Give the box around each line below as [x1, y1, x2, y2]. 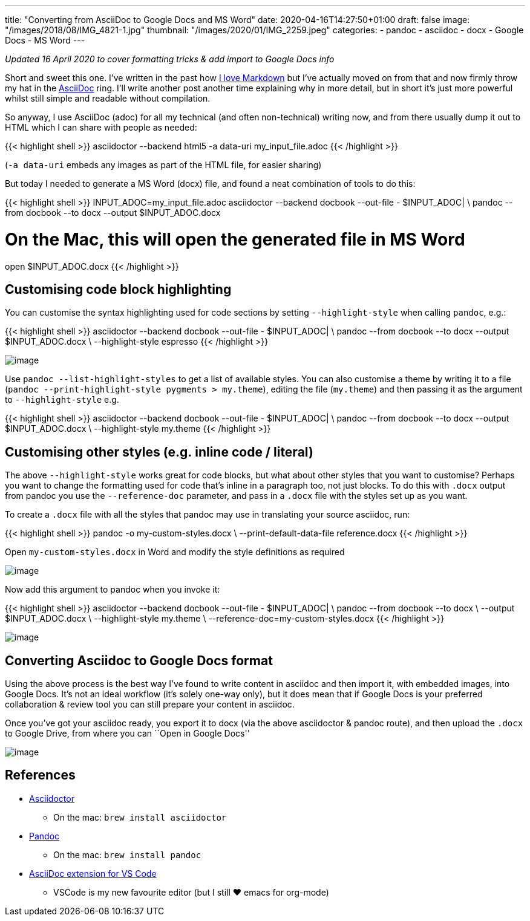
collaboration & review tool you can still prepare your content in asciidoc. [5, 699, 295, 710]
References [5, 767, 76, 783]
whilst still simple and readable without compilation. [5, 93, 211, 103]
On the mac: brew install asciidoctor [53, 812, 227, 822]
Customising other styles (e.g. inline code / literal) [5, 444, 313, 460]
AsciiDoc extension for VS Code [29, 868, 157, 879]
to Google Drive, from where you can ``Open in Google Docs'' [5, 728, 250, 739]
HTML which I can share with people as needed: [5, 122, 197, 132]
